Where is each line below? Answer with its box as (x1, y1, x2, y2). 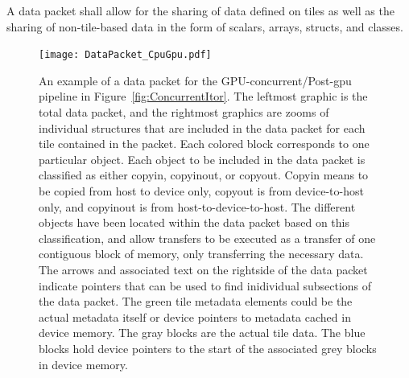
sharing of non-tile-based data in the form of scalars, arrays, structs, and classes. (6, 18, 403, 35)
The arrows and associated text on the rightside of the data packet (39, 261, 368, 277)
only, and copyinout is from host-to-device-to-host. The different (39, 198, 356, 215)
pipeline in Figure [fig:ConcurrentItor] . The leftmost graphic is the (39, 88, 368, 105)
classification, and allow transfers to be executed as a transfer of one (39, 229, 376, 246)
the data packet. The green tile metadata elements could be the (39, 293, 353, 310)
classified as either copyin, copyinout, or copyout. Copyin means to (39, 166, 369, 183)
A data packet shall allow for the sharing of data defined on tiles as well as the (6, 2, 395, 18)
